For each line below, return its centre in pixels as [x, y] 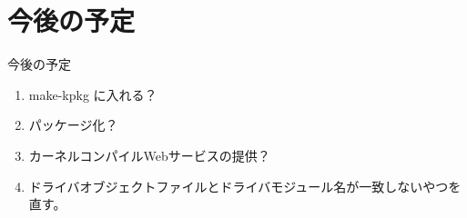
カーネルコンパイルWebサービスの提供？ [149, 155]
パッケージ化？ [73, 125]
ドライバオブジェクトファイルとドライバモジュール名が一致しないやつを [245, 186]
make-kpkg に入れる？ [93, 94]
